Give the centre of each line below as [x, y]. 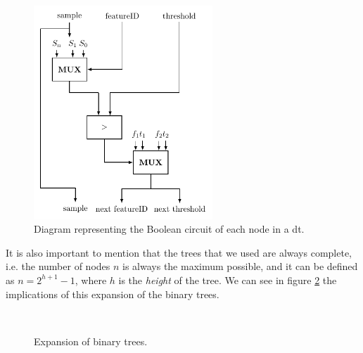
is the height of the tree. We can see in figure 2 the [228, 280]
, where [91, 280]
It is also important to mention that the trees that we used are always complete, [179, 252]
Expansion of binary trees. [91, 341]
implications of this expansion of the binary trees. [113, 294]
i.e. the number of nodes [58, 266]
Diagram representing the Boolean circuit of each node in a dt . [169, 229]
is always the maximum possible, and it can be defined [240, 266]
